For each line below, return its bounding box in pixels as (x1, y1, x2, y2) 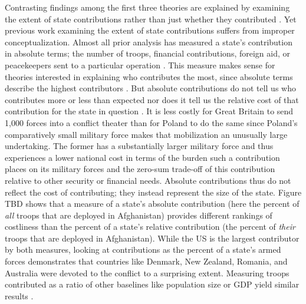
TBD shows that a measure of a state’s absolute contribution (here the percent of (5, 197, 300, 210)
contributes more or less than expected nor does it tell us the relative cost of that (5, 93, 299, 105)
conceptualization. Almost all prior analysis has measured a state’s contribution (5, 35, 292, 48)
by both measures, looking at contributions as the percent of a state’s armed (5, 243, 281, 256)
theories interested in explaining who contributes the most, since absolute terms (5, 70, 293, 82)
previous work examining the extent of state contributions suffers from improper (5, 24, 295, 37)
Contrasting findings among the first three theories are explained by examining (5, 1, 290, 13)
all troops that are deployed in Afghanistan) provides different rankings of (5, 209, 272, 221)
